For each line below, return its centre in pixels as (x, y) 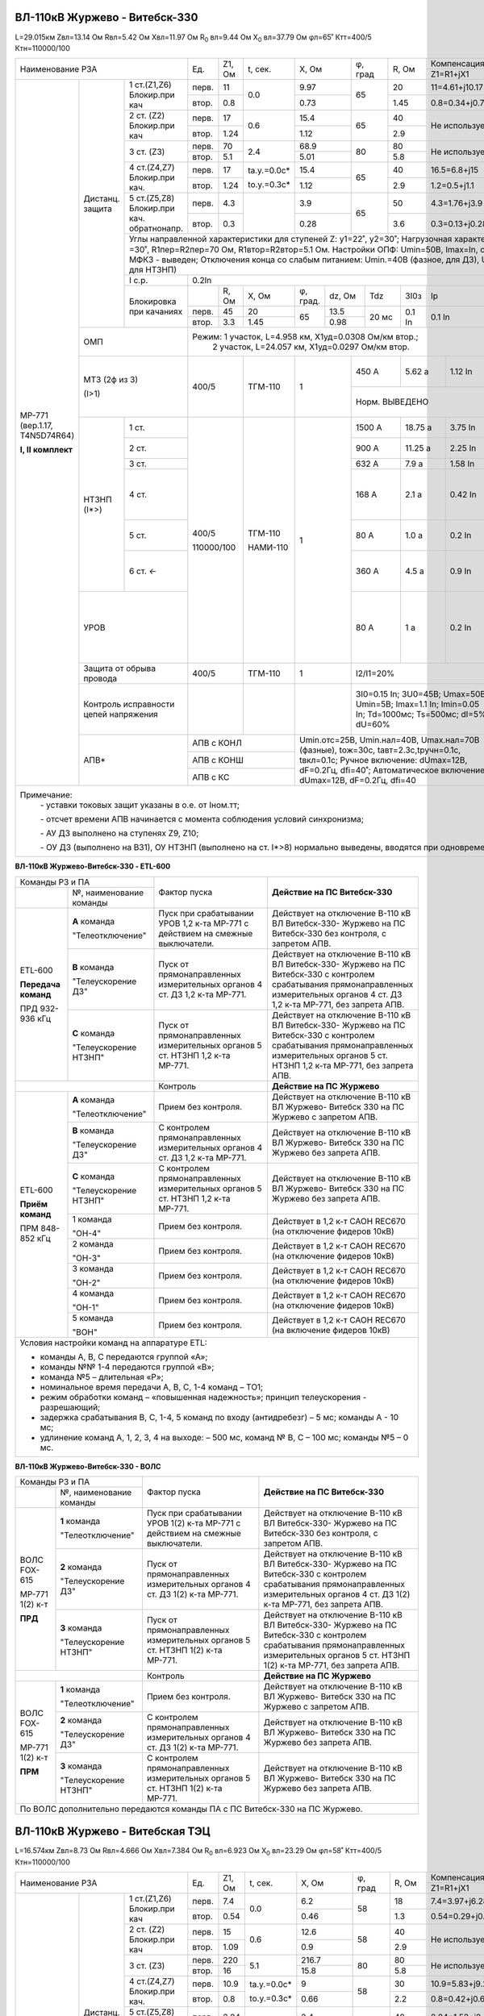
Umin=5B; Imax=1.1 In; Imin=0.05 (417, 704)
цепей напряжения (121, 714)
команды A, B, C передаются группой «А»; (124, 1356)
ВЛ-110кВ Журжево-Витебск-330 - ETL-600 (93, 866)
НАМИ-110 (268, 547)
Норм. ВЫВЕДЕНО (392, 402)
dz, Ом (343, 296)
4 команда (93, 1293)
